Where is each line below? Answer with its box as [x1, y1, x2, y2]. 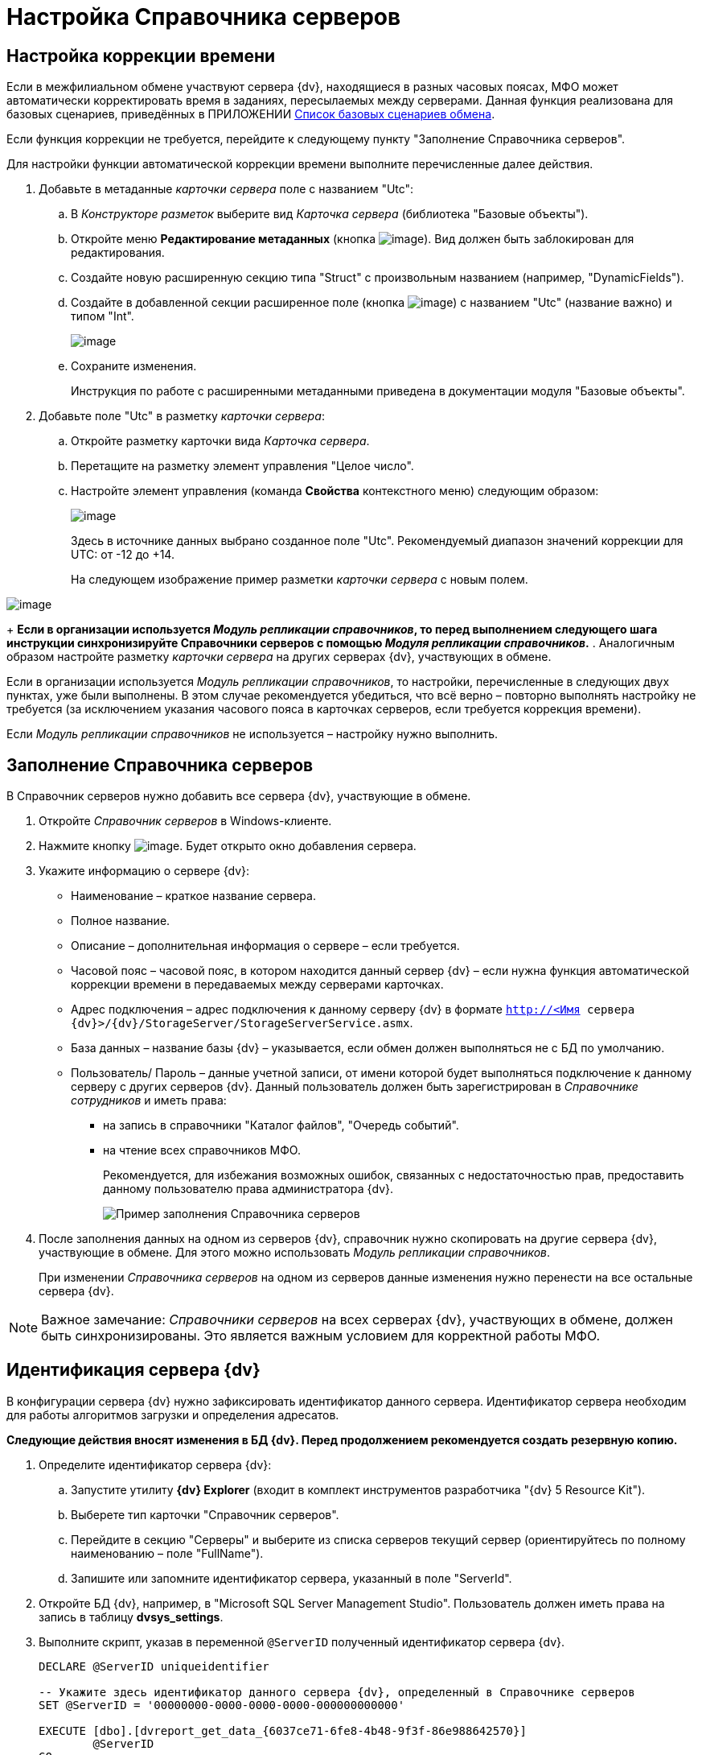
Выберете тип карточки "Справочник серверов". [71, 1507, 339, 1522]
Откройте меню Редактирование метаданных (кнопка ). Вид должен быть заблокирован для [71, 232, 634, 246]
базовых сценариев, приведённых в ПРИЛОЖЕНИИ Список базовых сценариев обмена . [6, 107, 495, 122]
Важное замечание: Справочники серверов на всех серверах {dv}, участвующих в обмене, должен [41, 1311, 673, 1328]
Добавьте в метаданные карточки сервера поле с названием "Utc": [39, 182, 414, 196]
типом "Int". [71, 309, 134, 324]
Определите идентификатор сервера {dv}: [39, 1457, 272, 1472]
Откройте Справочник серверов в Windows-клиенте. [39, 814, 332, 828]
